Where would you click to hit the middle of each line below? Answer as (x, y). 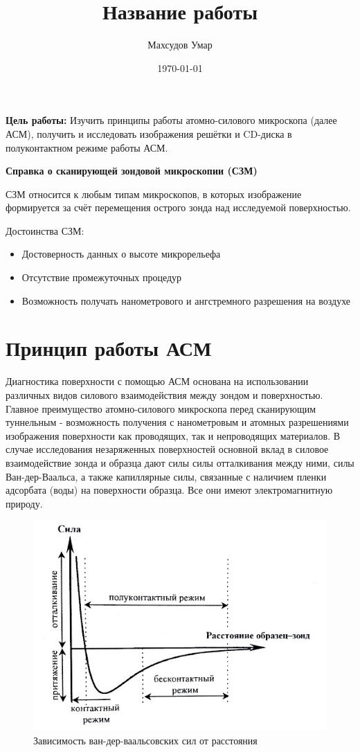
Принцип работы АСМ (109, 348)
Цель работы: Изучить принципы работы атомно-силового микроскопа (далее (171, 120)
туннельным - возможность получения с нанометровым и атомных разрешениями (177, 422)
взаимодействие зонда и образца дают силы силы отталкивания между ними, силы (180, 462)
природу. (24, 503)
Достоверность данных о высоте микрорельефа (121, 254)
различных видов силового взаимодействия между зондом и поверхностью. (164, 394)
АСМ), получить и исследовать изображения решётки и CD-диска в (149, 133)
